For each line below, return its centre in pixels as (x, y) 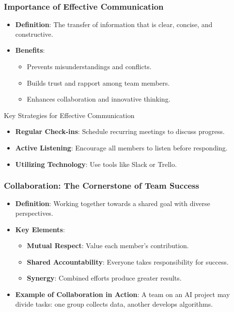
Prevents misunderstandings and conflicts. (89, 66)
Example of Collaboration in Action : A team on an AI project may (123, 294)
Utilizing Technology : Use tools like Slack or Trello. (96, 164)
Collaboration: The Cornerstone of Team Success (101, 186)
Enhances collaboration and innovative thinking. (99, 99)
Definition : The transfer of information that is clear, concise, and (114, 24)
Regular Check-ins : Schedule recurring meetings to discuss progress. (120, 131)
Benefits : (30, 50)
